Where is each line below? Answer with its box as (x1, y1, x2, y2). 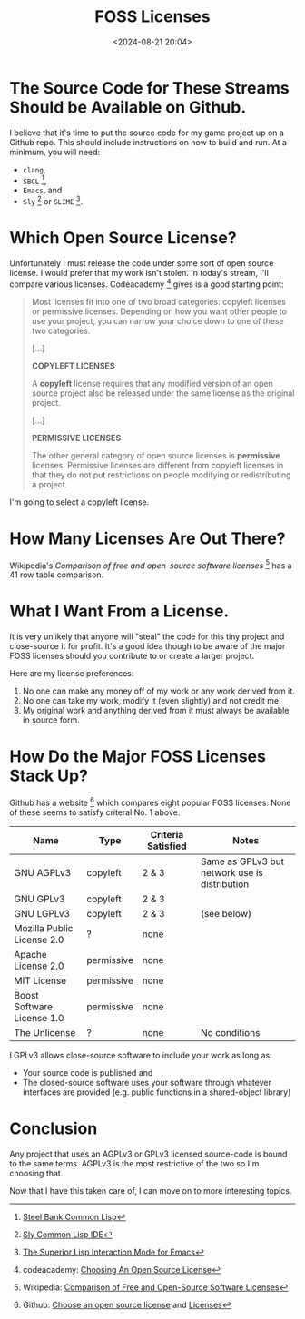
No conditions (200, 1026, 261, 1038)
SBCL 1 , (22, 173, 47, 186)
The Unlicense (14, 1026, 76, 1038)
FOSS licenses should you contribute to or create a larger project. (9, 651, 255, 662)
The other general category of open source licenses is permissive (31, 449, 280, 460)
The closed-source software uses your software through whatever (22, 1077, 272, 1088)
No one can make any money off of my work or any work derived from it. (22, 685, 295, 696)
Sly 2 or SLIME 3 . (22, 194, 84, 206)
